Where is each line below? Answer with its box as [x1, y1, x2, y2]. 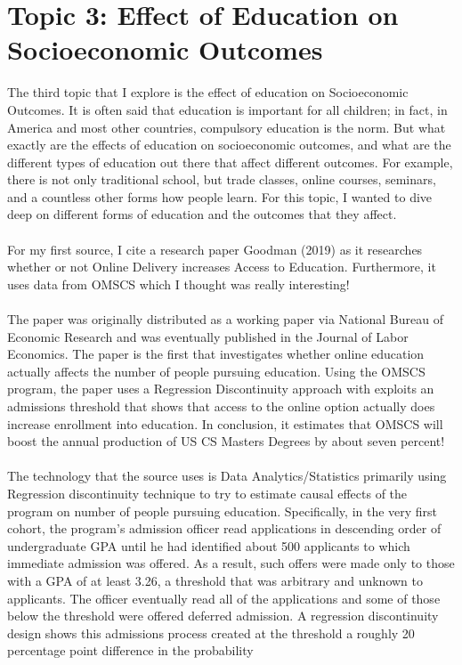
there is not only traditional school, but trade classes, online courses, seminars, [7, 170, 436, 189]
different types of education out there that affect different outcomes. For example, [7, 152, 453, 171]
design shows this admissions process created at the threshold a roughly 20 [7, 623, 415, 642]
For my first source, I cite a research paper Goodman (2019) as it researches [7, 239, 423, 258]
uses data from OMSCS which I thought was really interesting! [7, 274, 350, 293]
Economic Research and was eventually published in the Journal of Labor [7, 327, 409, 345]
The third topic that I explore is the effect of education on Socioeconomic [7, 83, 409, 101]
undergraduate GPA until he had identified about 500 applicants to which [7, 536, 410, 555]
